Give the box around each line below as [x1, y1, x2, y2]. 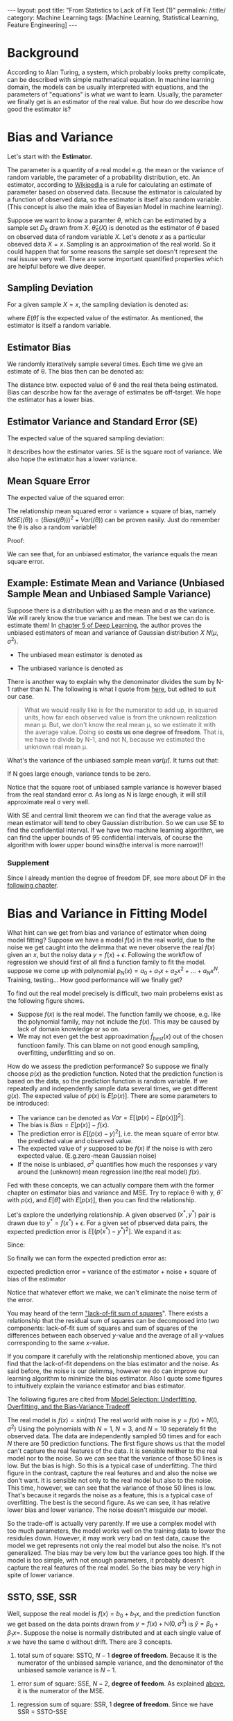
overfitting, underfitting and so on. [17, 1048, 116, 1057]
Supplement [7, 858, 50, 867]
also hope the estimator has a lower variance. [7, 455, 137, 463]
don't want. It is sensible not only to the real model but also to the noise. [7, 1477, 213, 1485]
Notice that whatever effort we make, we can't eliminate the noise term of [7, 1288, 217, 1297]
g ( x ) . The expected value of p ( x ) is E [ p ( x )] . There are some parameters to [7, 1091, 218, 1099]
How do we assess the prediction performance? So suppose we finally [7, 1062, 209, 1070]
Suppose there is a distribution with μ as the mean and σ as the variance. [7, 606, 216, 615]
